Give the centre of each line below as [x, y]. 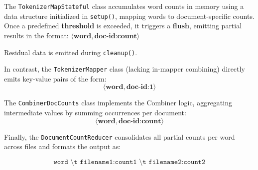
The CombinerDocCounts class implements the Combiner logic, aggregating [118, 103]
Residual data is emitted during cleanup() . [71, 52]
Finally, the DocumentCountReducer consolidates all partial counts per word [120, 136]
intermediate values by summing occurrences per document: [95, 113]
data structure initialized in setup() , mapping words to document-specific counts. [129, 16]
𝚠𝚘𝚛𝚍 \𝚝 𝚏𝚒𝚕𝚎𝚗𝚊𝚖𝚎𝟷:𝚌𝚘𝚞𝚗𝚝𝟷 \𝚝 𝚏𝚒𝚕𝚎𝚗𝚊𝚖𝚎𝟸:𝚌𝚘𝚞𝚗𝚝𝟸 [129, 162]
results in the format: [36, 35]
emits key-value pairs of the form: [55, 78]
